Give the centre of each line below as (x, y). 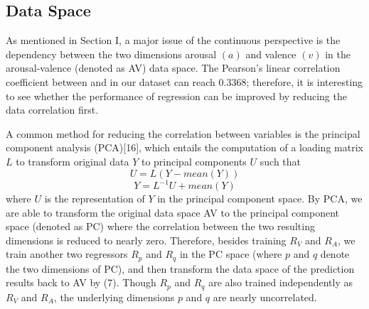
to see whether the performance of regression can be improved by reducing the (176, 96)
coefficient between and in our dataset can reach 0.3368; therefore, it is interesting (184, 81)
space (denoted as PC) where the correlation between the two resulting (160, 226)
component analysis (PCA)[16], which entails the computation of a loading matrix (184, 147)
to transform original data (73, 161)
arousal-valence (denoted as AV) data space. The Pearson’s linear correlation (173, 68)
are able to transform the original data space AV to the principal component (172, 212)
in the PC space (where (231, 254)
